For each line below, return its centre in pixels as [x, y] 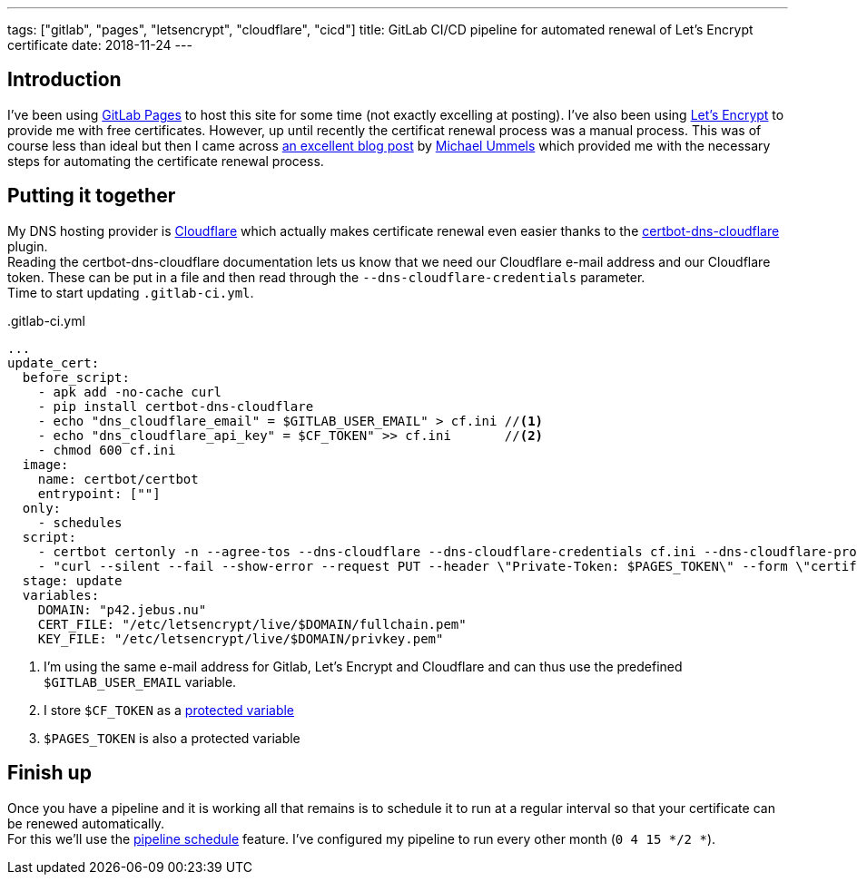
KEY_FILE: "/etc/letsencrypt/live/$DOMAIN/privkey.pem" [241, 638]
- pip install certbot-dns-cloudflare [176, 406]
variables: [61, 595]
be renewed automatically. [86, 823]
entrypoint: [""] [99, 493]
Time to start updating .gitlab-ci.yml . [131, 292]
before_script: [76, 377]
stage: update [72, 580]
